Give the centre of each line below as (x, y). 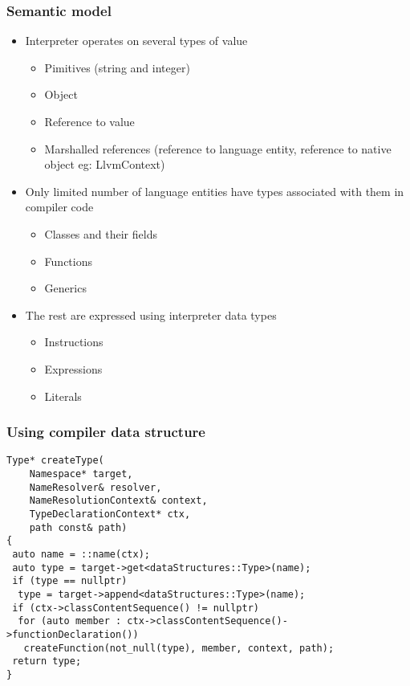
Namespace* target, (81, 474)
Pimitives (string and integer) (117, 67)
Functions (68, 261)
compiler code (59, 207)
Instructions (74, 342)
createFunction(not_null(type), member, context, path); (179, 648)
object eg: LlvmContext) (105, 164)
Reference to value (89, 121)
